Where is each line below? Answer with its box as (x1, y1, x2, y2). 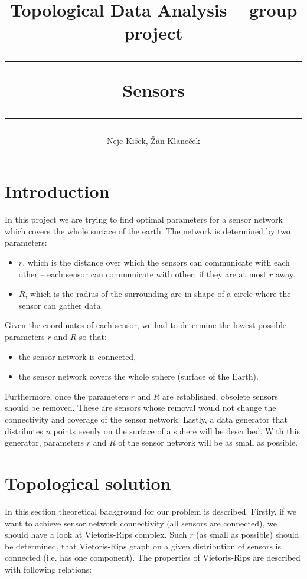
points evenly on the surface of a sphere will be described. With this (53, 424, 300, 437)
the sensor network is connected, (18, 350, 136, 362)
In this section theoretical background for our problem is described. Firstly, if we (5, 505, 296, 517)
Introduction (5, 179, 110, 203)
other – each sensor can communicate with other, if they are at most (18, 267, 267, 280)
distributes (5, 424, 43, 437)
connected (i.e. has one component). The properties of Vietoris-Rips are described (5, 551, 301, 564)
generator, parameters (5, 436, 84, 449)
